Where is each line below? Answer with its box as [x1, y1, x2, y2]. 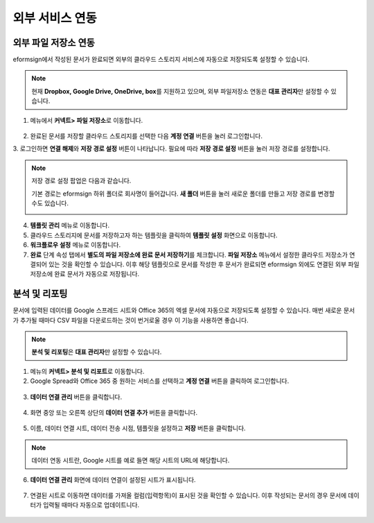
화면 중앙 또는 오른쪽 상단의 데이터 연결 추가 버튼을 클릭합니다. [30, 408, 197, 416]
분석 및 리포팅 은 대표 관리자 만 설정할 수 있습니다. [31, 348, 162, 357]
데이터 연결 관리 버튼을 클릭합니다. [30, 393, 123, 401]
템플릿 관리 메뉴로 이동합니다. [30, 221, 110, 230]
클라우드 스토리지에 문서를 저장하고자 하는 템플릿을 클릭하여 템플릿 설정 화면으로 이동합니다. [30, 231, 278, 239]
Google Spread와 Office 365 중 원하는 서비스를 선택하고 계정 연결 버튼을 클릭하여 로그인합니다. [30, 377, 290, 385]
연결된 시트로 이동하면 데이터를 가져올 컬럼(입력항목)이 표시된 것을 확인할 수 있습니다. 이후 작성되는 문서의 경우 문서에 [30, 491, 347, 499]
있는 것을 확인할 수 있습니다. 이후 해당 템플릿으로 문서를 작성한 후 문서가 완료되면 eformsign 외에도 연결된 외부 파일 [48, 260, 359, 268]
